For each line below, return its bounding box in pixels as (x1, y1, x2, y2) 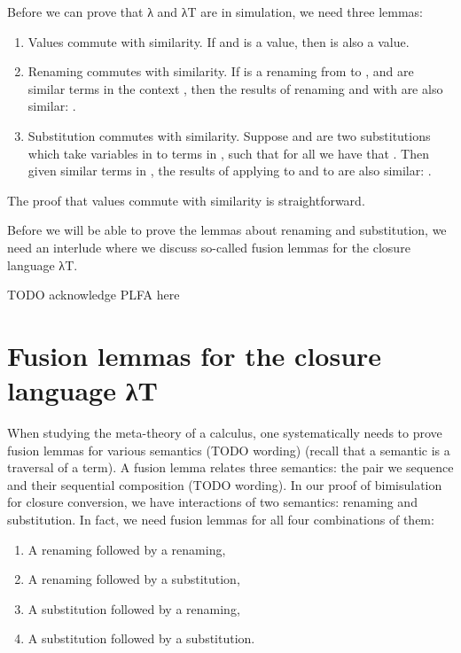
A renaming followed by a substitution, (27, 570, 240, 588)
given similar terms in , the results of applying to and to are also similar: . (27, 161, 432, 180)
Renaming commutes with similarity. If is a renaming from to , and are (27, 62, 414, 81)
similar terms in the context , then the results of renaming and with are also (27, 79, 443, 97)
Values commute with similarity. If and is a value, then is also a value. (27, 32, 410, 51)
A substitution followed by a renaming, (27, 599, 240, 618)
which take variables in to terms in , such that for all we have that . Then (27, 144, 429, 162)
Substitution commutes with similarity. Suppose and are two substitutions (27, 126, 431, 144)
